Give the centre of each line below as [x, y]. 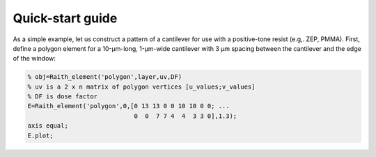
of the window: [34, 59]
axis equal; [48, 126]
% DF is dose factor [62, 97]
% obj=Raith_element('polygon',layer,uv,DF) [105, 77]
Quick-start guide [65, 18]
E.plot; [40, 135]
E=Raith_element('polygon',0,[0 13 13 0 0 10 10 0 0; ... [128, 106]
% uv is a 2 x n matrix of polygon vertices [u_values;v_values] [141, 87]
